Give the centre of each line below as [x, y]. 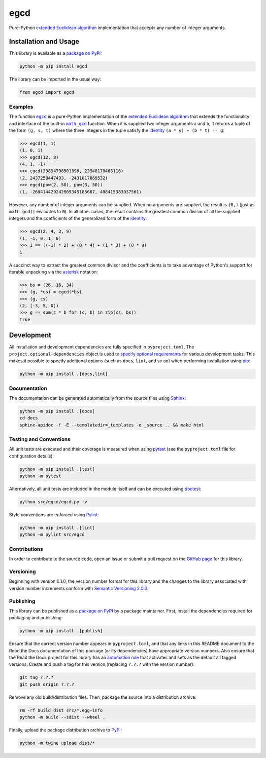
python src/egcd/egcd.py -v [53, 502]
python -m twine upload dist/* [57, 743]
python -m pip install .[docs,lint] [64, 374]
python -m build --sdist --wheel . [62, 717]
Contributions [26, 549]
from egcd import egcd [47, 92]
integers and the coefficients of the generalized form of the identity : [78, 218]
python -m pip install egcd [53, 66]
